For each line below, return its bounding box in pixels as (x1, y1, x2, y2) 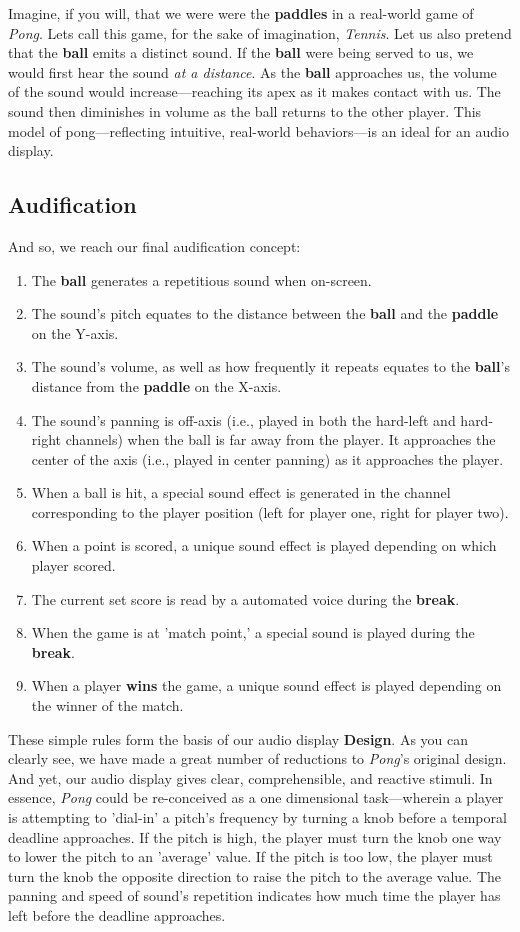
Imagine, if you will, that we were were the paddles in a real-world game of (8, 3, 474, 23)
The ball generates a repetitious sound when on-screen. (31, 269, 372, 290)
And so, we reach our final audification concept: (8, 235, 301, 256)
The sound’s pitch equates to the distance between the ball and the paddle (31, 303, 499, 324)
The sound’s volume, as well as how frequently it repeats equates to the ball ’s (31, 356, 510, 377)
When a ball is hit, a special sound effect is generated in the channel (31, 482, 451, 503)
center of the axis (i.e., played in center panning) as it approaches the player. (31, 448, 504, 469)
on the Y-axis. (31, 322, 119, 343)
